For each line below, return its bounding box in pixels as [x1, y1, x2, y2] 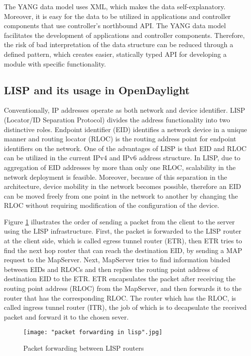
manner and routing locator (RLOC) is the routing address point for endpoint [4, 134, 236, 144]
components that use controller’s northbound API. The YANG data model [4, 20, 226, 31]
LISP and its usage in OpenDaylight [4, 82, 190, 97]
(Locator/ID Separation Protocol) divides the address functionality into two [4, 114, 230, 124]
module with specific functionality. [4, 58, 106, 68]
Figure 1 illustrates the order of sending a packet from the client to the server [4, 216, 235, 226]
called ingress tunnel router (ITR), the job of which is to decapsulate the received [4, 302, 247, 312]
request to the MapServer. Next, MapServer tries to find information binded [4, 254, 231, 265]
